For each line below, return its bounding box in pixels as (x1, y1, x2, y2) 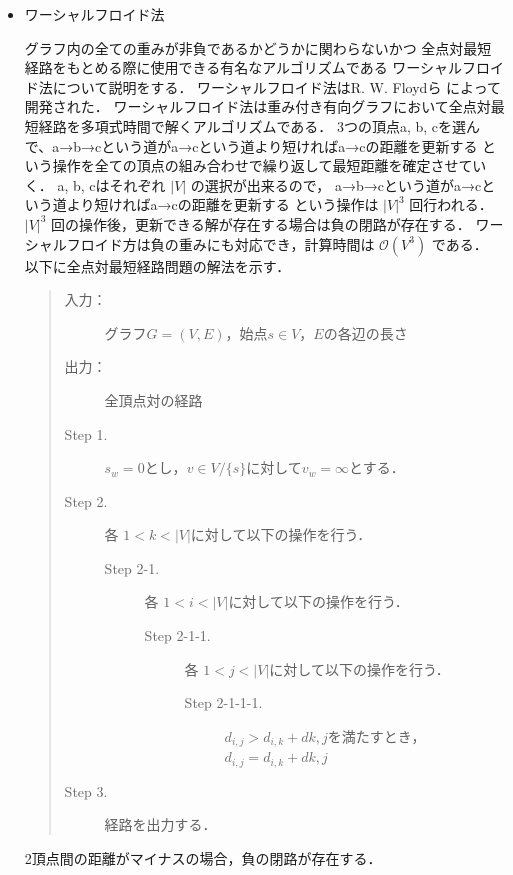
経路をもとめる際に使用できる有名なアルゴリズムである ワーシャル (24, 57, 463, 78)
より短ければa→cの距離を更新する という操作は (66, 194, 379, 215)
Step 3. (64, 780, 108, 801)
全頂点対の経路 (104, 389, 203, 410)
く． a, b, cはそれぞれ (24, 174, 166, 195)
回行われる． (409, 194, 493, 215)
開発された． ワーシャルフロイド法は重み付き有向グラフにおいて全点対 (24, 96, 491, 117)
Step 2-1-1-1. (184, 692, 263, 713)
